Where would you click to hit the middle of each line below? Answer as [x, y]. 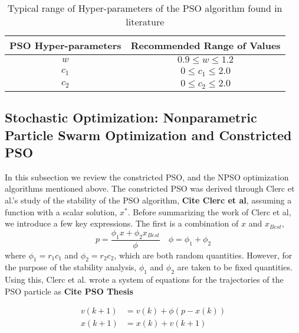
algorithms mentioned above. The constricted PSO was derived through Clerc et [150, 188]
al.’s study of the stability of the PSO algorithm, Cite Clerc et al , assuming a [148, 200]
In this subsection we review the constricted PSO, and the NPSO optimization [147, 177]
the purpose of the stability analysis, [71, 267]
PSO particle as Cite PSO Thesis [69, 291]
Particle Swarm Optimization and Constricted [148, 135]
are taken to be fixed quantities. [235, 267]
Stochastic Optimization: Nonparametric [131, 117]
